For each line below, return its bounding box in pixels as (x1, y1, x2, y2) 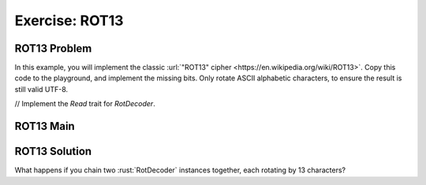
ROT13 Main (14, 120, 75, 133)
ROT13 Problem (14, 42, 92, 55)
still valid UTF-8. (14, 84, 69, 94)
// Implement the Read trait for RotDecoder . (14, 99, 155, 109)
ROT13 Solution (14, 145, 92, 158)
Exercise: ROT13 (14, 12, 124, 29)
